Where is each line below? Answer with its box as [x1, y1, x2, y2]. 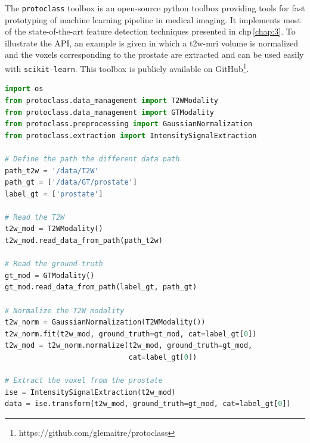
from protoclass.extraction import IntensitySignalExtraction [5, 131, 257, 140]
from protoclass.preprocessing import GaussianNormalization [5, 120, 253, 129]
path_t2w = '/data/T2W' [5, 166, 99, 175]
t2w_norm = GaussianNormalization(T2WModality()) [5, 318, 206, 327]
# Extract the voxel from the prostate [5, 376, 163, 385]
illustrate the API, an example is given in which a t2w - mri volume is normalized [5, 36, 299, 49]
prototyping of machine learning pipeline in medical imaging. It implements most [5, 13, 301, 26]
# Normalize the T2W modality [5, 306, 125, 315]
